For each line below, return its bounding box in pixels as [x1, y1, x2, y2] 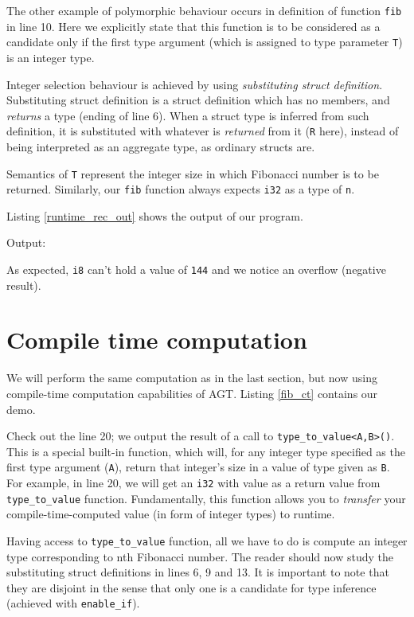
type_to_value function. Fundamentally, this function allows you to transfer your [6, 490, 406, 506]
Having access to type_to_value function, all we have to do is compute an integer [6, 533, 408, 549]
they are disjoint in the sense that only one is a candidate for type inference [6, 579, 377, 596]
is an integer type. [6, 49, 95, 65]
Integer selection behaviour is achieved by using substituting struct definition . [6, 76, 383, 92]
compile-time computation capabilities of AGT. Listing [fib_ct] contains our [6, 385, 378, 401]
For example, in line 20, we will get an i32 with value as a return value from [6, 474, 381, 491]
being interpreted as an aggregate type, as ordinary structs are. [6, 138, 315, 154]
